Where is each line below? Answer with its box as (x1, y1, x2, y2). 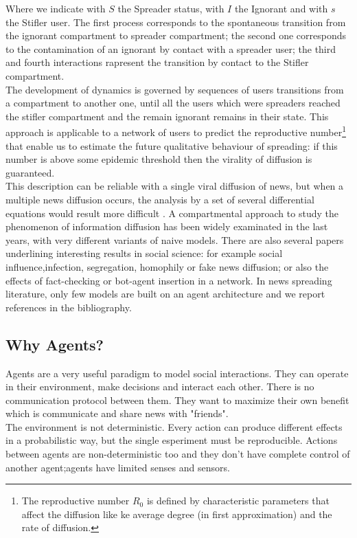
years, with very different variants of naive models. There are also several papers (5, 232, 344, 247)
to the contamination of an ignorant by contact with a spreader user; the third (5, 41, 336, 56)
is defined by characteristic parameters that (146, 493, 330, 508)
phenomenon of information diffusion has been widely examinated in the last (5, 219, 328, 234)
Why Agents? (5, 333, 104, 355)
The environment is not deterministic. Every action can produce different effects (5, 419, 343, 434)
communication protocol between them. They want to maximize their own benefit (5, 392, 349, 407)
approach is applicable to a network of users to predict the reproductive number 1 (5, 123, 346, 139)
